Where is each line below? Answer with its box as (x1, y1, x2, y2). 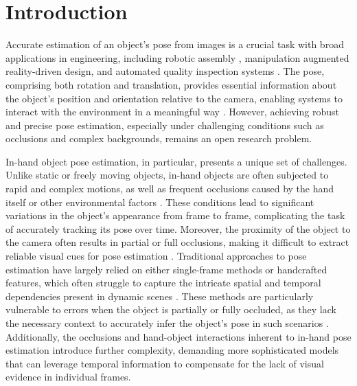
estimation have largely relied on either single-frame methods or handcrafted (5, 262, 327, 276)
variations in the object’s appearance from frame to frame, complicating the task (5, 208, 345, 223)
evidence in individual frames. (5, 370, 131, 384)
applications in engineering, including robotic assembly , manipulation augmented (5, 50, 349, 65)
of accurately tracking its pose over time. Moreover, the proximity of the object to (5, 221, 351, 236)
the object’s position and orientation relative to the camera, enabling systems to (5, 91, 343, 105)
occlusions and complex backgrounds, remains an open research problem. (5, 131, 312, 146)
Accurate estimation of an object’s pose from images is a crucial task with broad (5, 37, 344, 52)
